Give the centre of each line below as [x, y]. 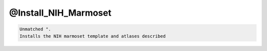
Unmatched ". [35, 29]
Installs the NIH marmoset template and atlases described [92, 36]
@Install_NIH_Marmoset [60, 13]
